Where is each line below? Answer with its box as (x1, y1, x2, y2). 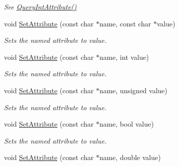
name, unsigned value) (99, 85, 168, 95)
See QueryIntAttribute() (4, 1, 77, 11)
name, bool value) (99, 119, 154, 129)
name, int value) (99, 51, 149, 62)
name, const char (99, 18, 151, 28)
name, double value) (99, 152, 161, 163)
